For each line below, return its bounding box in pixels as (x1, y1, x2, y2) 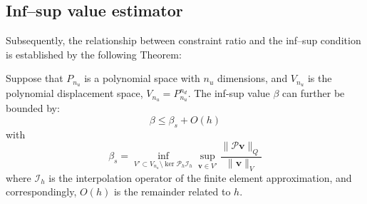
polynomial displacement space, (6, 86, 143, 101)
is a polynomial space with (84, 71, 200, 86)
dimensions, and (217, 71, 288, 86)
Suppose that (6, 71, 63, 86)
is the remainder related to (113, 184, 231, 199)
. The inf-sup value (187, 86, 270, 101)
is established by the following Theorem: (6, 46, 182, 61)
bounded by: (6, 101, 60, 116)
